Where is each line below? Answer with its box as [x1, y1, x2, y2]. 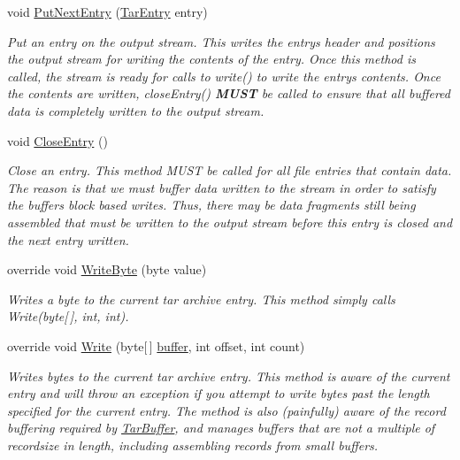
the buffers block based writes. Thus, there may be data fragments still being [7, 195, 416, 214]
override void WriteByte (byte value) [7, 260, 207, 279]
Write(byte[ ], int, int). [7, 307, 129, 326]
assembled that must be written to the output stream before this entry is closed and [7, 212, 453, 231]
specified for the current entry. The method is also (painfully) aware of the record [7, 401, 446, 419]
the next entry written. [7, 230, 129, 249]
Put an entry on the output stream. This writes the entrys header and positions [7, 32, 435, 50]
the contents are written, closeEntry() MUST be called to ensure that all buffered [7, 84, 451, 103]
